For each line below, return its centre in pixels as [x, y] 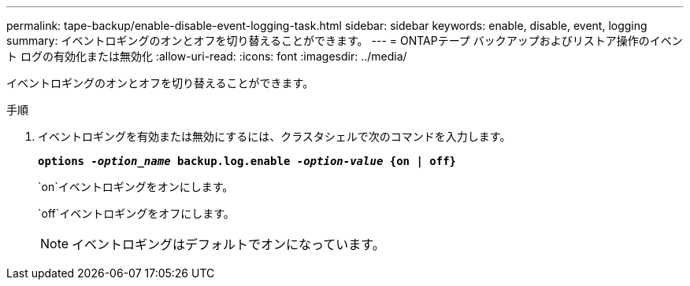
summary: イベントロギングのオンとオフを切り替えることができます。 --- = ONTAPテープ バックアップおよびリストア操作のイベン [345, 40]
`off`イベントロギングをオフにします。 [136, 213]
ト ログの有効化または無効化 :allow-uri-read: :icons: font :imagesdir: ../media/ [207, 56]
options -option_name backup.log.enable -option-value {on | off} [247, 161]
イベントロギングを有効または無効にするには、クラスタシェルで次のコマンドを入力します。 [275, 136]
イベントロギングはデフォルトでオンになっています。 [228, 244]
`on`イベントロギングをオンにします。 [136, 187]
